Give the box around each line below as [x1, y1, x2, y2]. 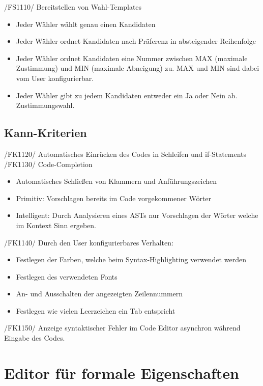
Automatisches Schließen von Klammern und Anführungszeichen [16, 176, 217, 186]
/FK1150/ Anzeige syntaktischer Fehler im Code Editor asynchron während [4, 322, 241, 333]
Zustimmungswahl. [16, 100, 75, 111]
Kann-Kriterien [4, 125, 87, 141]
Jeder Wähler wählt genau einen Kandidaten [16, 18, 156, 29]
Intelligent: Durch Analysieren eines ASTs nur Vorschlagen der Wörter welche [16, 210, 258, 220]
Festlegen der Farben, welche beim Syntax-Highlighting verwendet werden [16, 254, 246, 265]
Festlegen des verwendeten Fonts [16, 271, 118, 282]
